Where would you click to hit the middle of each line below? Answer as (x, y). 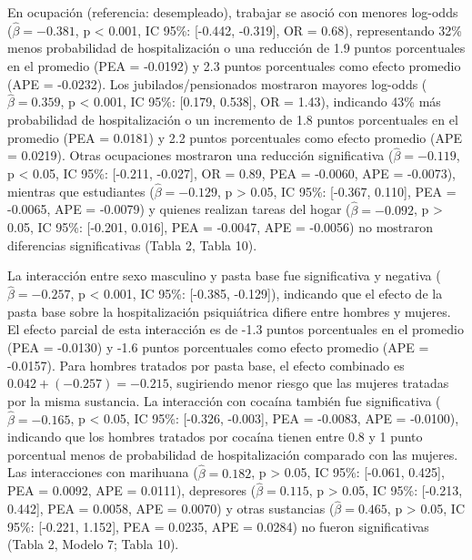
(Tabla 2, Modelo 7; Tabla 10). (93, 544)
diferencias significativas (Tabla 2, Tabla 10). (132, 244)
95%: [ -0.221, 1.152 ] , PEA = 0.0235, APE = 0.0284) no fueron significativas (218, 526)
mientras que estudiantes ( (81, 191)
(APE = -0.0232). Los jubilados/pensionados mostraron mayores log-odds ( (217, 83)
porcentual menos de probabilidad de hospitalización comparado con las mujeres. (233, 454)
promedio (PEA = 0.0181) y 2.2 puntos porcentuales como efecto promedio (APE (235, 137)
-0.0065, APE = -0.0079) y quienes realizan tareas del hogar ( (179, 209)
